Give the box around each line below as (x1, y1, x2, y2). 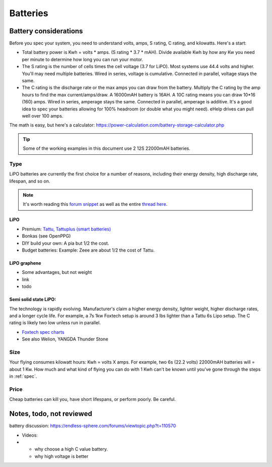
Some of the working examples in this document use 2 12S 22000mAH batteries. (23, 145, 191, 151)
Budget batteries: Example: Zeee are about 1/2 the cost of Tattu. (22, 247, 155, 253)
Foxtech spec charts (22, 329, 65, 335)
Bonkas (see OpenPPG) (22, 233, 71, 239)
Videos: (22, 432, 38, 438)
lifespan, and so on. (9, 178, 50, 184)
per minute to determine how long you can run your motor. (22, 56, 144, 63)
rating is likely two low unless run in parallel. (9, 320, 101, 326)
